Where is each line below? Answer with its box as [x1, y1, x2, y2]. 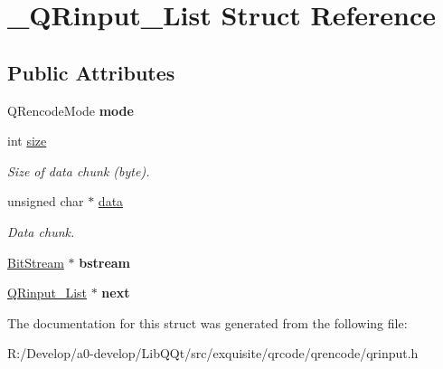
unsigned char [7, 192, 84, 211]
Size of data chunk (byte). [7, 161, 150, 180]
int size [7, 131, 47, 150]
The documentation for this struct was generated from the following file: [7, 313, 408, 332]
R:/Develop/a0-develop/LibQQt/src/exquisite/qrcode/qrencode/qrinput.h [7, 344, 419, 363]
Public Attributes [7, 58, 175, 86]
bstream [79, 252, 131, 271]
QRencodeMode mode [7, 100, 134, 119]
